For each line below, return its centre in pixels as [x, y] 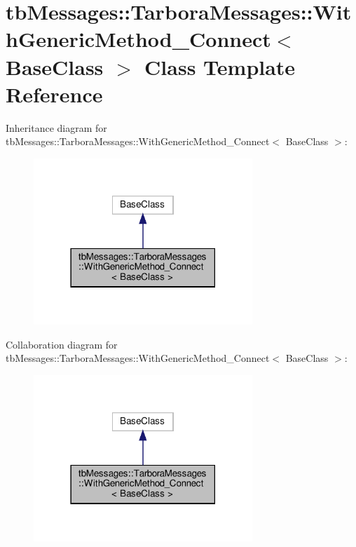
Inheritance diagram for [56, 127]
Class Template [220, 66]
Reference [54, 94]
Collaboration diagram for [62, 344]
